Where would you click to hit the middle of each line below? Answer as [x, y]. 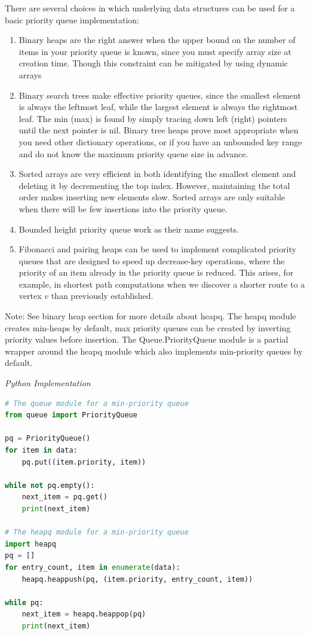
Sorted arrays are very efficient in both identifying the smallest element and [157, 174]
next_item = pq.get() [65, 497]
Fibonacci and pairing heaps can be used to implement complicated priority [157, 249]
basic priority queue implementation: [72, 19]
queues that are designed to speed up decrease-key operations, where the [152, 260]
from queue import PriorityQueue [71, 415]
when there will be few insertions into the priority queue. [123, 208]
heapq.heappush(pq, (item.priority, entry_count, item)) [137, 579]
